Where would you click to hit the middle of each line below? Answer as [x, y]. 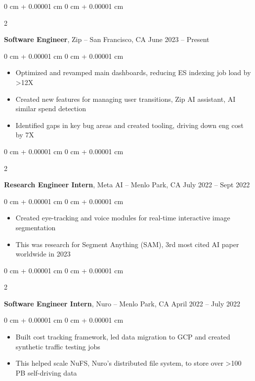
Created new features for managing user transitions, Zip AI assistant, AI [126, 99]
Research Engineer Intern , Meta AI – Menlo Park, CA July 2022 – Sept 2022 [127, 185]
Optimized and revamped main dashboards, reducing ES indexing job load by [133, 72]
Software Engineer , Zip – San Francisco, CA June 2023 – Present [107, 39]
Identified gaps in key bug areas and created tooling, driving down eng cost [129, 125]
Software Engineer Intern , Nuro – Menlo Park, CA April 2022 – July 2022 [122, 303]
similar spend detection [51, 108]
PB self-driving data [46, 372]
